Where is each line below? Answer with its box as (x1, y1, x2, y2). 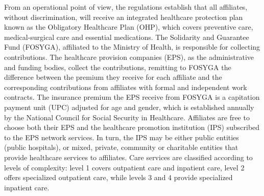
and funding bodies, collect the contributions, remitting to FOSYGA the (4, 61, 231, 72)
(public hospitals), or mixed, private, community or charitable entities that (4, 142, 238, 153)
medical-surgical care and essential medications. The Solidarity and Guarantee (4, 31, 249, 42)
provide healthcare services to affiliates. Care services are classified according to (4, 151, 253, 162)
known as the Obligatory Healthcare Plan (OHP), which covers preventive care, (4, 21, 253, 32)
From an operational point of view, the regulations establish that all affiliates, (4, 2, 248, 12)
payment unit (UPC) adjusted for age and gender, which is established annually (4, 101, 254, 112)
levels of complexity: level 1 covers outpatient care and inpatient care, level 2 (4, 162, 245, 172)
